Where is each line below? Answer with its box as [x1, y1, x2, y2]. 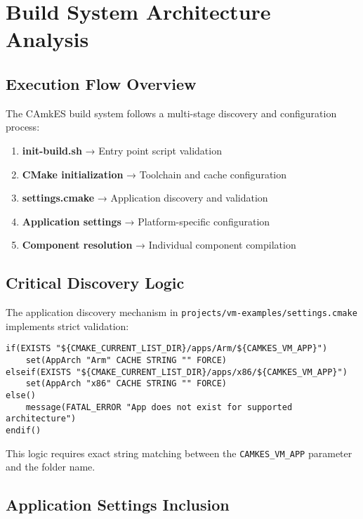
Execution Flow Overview [6, 72, 197, 94]
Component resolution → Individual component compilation [22, 237, 296, 252]
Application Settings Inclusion [6, 494, 230, 515]
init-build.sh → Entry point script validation [22, 143, 222, 157]
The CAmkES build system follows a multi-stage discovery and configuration [6, 105, 337, 120]
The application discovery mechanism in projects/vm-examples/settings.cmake [6, 305, 357, 320]
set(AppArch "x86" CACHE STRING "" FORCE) [25, 379, 227, 389]
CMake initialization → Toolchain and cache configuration [22, 166, 287, 181]
